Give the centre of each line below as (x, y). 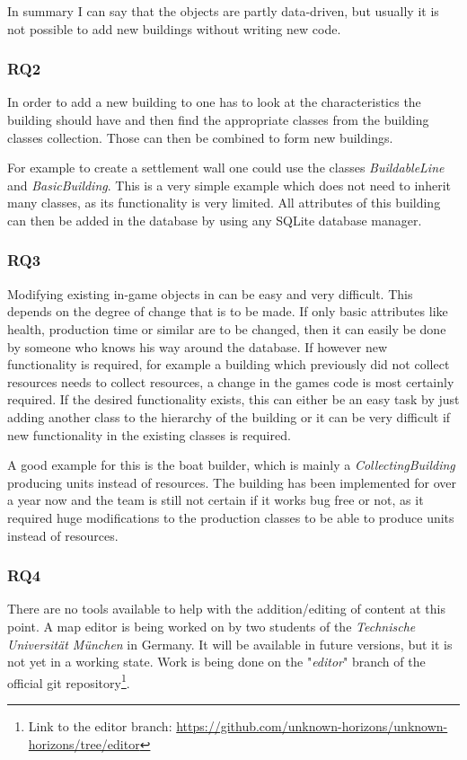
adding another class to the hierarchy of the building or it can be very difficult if (229, 416)
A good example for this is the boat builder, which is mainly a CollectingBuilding (231, 465)
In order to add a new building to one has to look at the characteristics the (214, 102)
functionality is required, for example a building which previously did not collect (229, 364)
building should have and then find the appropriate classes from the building (218, 119)
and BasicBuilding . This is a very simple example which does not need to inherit (229, 185)
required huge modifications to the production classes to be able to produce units (231, 517)
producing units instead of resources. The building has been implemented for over (232, 482)
